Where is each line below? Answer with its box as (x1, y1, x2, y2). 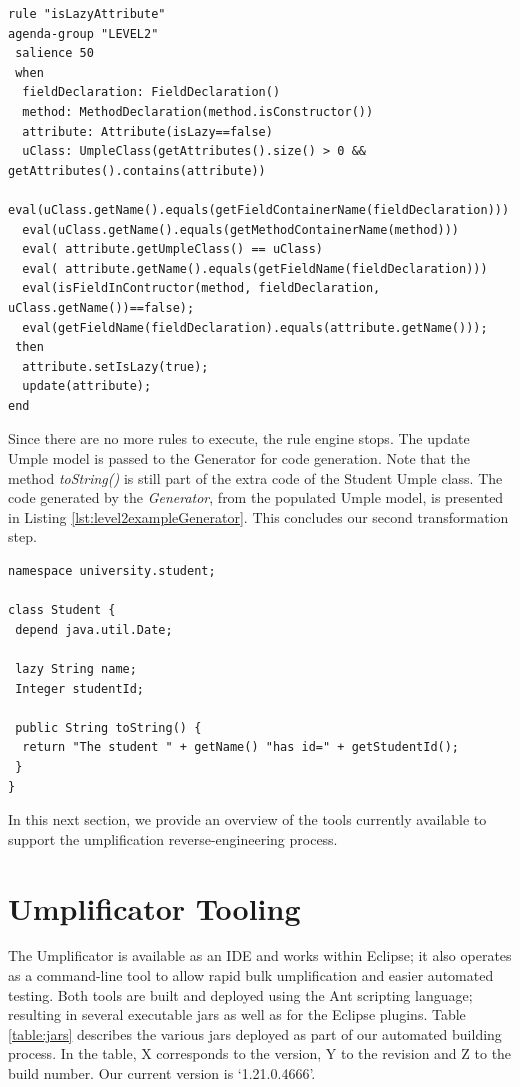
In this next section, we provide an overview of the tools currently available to (8, 809, 487, 830)
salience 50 (15, 46, 94, 61)
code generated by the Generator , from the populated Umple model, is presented (8, 487, 504, 508)
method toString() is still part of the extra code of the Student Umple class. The (8, 467, 503, 488)
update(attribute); (22, 379, 152, 394)
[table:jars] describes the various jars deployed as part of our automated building (8, 1023, 502, 1044)
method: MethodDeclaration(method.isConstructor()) (22, 104, 374, 119)
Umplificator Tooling (8, 887, 301, 928)
